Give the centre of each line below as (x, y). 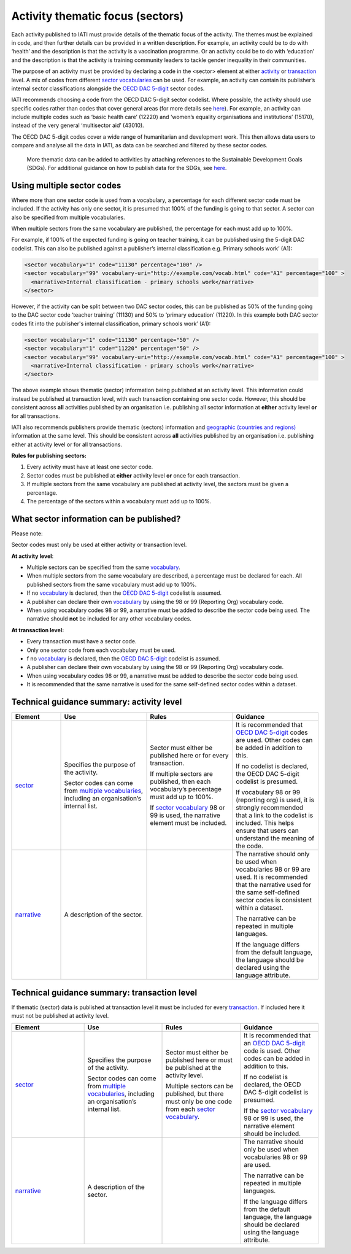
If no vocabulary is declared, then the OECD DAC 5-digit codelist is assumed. (124, 593)
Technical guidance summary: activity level (97, 702)
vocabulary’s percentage (186, 789)
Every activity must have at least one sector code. (90, 467)
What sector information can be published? (96, 519)
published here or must (199, 1060)
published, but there (195, 1094)
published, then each (180, 781)
